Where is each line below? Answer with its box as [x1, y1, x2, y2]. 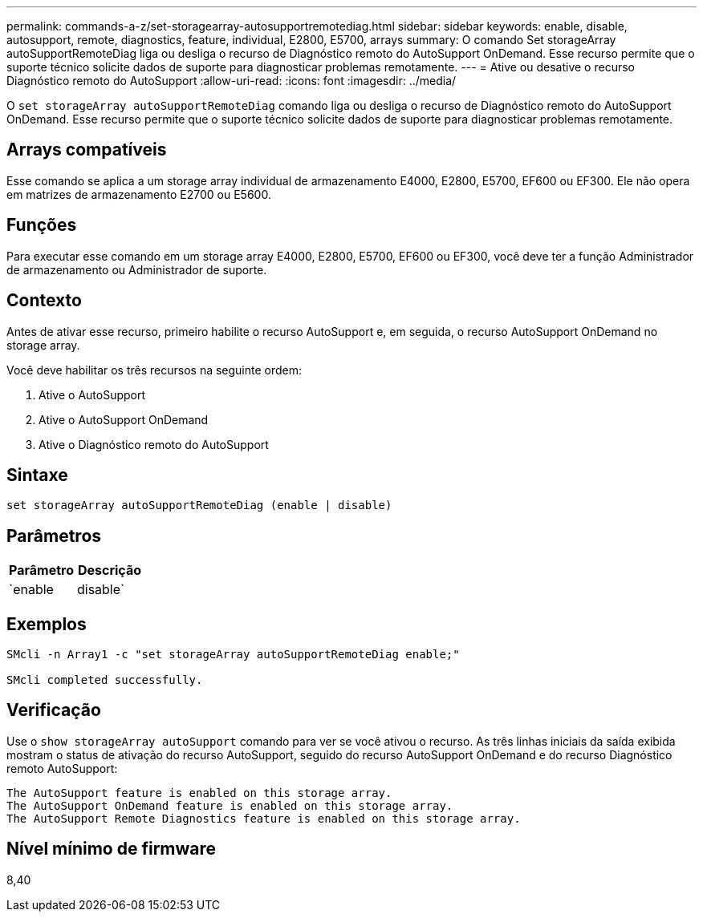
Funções [6, 215, 77, 236]
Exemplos [6, 613, 87, 634]
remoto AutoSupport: [6, 761, 118, 775]
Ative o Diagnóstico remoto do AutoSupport [39, 437, 269, 451]
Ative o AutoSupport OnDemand [39, 412, 209, 427]
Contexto [6, 290, 82, 311]
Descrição [77, 562, 141, 579]
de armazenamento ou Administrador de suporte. [6, 262, 267, 277]
